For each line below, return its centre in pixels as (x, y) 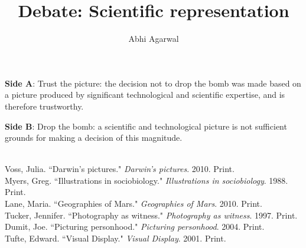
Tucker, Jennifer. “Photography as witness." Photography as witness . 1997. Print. (151, 215)
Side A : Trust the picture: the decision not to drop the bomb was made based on (153, 83)
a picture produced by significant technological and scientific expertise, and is (145, 95)
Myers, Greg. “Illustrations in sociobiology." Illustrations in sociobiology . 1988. (147, 180)
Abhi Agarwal (154, 39)
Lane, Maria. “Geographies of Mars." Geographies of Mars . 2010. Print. (134, 204)
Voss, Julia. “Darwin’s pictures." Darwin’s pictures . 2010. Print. (120, 169)
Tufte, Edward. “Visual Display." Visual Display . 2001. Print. (115, 238)
